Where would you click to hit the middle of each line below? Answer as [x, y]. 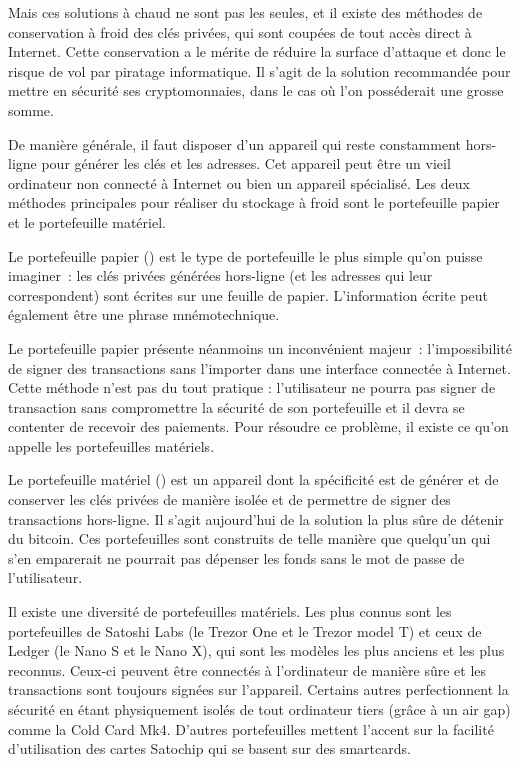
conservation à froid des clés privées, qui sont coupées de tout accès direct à [240, 31]
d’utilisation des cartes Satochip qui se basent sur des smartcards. [209, 748]
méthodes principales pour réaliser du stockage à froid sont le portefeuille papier [254, 202]
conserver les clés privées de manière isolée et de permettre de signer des [229, 499]
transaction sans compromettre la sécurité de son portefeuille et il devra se [236, 406]
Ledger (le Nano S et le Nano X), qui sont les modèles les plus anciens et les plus [256, 650]
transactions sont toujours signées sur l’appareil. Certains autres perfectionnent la [258, 689]
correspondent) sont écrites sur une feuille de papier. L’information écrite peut [248, 294]
